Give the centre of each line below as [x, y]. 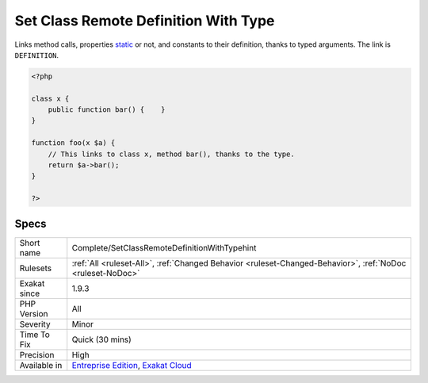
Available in [41, 365]
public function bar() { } [107, 110]
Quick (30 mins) [102, 339]
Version [34, 313]
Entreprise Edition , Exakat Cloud [132, 365]
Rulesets [35, 268]
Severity [35, 324]
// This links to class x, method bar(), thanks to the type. [171, 154]
